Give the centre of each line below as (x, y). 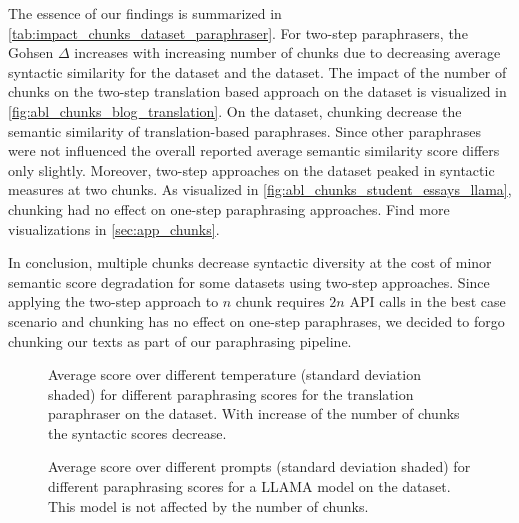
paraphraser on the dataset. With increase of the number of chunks (254, 413)
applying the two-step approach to (113, 301)
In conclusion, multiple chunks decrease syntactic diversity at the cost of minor (250, 262)
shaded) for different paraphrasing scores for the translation (231, 393)
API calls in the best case (427, 301)
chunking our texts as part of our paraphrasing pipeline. (180, 340)
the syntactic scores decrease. (137, 432)
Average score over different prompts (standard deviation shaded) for (259, 466)
